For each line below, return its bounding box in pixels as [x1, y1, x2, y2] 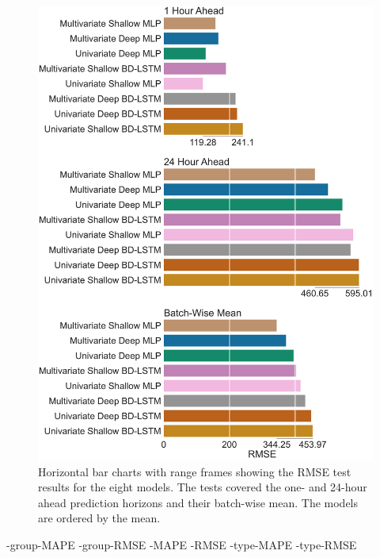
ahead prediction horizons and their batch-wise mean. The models [38, 494, 359, 510]
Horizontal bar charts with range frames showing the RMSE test [38, 463, 351, 479]
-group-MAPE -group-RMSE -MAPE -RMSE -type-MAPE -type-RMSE [6, 537, 357, 552]
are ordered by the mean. [38, 510, 161, 526]
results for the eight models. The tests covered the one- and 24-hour [38, 479, 367, 495]
